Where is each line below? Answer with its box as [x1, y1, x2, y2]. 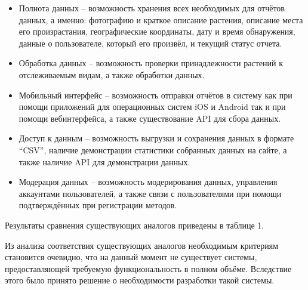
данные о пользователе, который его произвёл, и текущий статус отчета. [19, 36, 282, 49]
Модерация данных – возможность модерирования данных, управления [19, 175, 278, 188]
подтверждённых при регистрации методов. [19, 199, 177, 211]
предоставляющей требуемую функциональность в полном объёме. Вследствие [5, 262, 292, 274]
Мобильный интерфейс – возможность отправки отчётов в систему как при [19, 88, 292, 101]
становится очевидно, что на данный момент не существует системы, [5, 251, 257, 263]
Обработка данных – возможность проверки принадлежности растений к [19, 57, 283, 69]
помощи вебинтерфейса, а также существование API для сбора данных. [19, 112, 281, 124]
